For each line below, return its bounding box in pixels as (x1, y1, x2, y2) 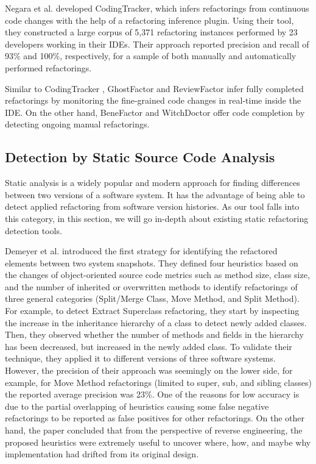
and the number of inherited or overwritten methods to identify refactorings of (5, 280, 298, 293)
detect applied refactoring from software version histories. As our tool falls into (5, 200, 300, 213)
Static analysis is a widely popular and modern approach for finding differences (5, 176, 300, 189)
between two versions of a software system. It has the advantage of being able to (5, 188, 305, 201)
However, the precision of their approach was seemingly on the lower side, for (5, 364, 293, 377)
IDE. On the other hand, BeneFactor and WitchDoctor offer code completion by (5, 105, 305, 118)
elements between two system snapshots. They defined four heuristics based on (5, 256, 298, 269)
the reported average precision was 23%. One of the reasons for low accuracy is (5, 388, 300, 401)
